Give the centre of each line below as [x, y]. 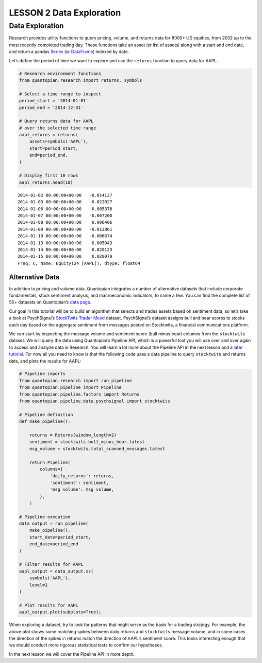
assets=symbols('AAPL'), [59, 142]
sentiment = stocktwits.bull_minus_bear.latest [87, 442]
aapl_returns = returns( [49, 135]
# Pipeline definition [46, 414]
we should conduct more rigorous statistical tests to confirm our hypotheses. [86, 645]
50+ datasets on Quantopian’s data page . [50, 302]
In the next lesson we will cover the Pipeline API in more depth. [72, 654]
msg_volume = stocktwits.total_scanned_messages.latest [97, 448]
